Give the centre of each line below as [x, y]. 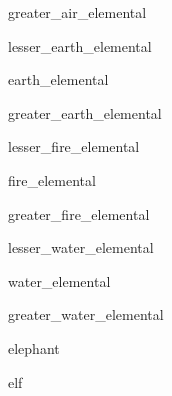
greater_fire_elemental [79, 213]
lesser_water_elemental [81, 247]
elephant [34, 347]
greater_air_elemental [77, 12]
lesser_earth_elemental [80, 45]
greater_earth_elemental [85, 112]
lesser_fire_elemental [74, 146]
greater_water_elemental [86, 314]
